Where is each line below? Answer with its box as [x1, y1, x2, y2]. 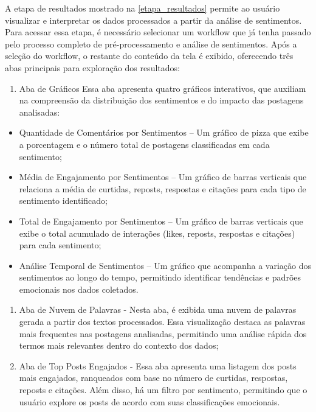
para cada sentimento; [19, 239, 101, 251]
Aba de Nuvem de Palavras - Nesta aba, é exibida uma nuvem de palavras [19, 303, 297, 316]
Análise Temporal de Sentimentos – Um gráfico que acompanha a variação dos [19, 259, 311, 271]
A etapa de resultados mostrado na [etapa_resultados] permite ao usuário [5, 2, 280, 14]
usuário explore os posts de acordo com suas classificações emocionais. [19, 395, 280, 408]
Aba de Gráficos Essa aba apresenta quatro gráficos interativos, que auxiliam [19, 82, 306, 94]
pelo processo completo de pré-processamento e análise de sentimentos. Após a [5, 37, 297, 50]
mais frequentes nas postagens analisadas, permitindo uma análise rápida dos [19, 327, 307, 340]
